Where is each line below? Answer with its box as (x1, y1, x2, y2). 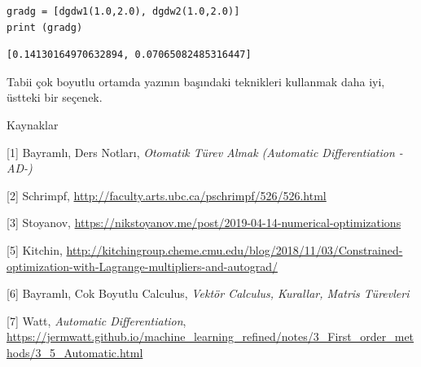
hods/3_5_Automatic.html (7, 343, 143, 360)
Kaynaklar (7, 116, 59, 133)
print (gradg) (7, 21, 83, 33)
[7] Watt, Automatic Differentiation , (7, 312, 186, 329)
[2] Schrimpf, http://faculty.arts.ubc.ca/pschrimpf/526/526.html (7, 186, 327, 203)
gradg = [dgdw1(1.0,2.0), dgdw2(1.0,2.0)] (7, 6, 240, 17)
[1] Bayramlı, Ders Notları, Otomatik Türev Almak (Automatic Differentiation (7, 143, 395, 160)
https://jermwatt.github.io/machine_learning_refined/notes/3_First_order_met (7, 328, 414, 345)
